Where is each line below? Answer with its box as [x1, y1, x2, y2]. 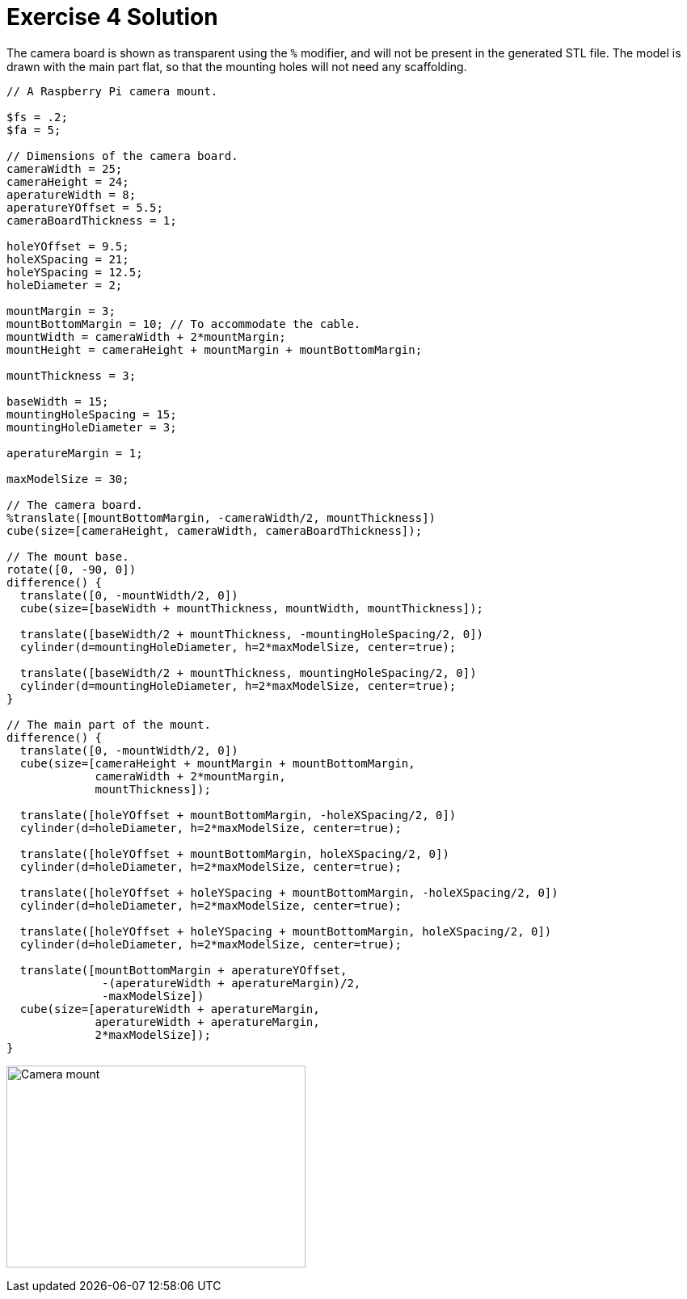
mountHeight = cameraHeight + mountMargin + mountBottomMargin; [6, 343, 423, 356]
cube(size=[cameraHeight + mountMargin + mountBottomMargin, [19, 756, 415, 770]
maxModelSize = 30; [6, 472, 129, 486]
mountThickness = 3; [6, 368, 137, 382]
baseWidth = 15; [6, 394, 109, 408]
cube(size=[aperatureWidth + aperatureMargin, [19, 1002, 320, 1015]
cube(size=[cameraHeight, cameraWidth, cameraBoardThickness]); [6, 523, 423, 537]
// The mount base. [6, 549, 129, 563]
